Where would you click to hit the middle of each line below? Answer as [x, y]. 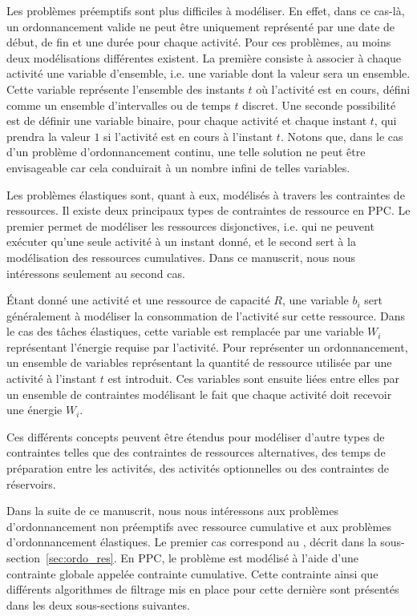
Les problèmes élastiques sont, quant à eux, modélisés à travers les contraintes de [206, 194]
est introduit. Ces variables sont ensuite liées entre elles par [253, 378]
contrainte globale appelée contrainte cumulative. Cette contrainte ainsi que [192, 573]
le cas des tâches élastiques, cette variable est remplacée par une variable [185, 331]
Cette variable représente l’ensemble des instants [126, 89]
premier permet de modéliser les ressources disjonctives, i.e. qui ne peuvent [190, 225]
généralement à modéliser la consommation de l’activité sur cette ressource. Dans [206, 315]
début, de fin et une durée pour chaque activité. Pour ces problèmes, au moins [199, 42]
